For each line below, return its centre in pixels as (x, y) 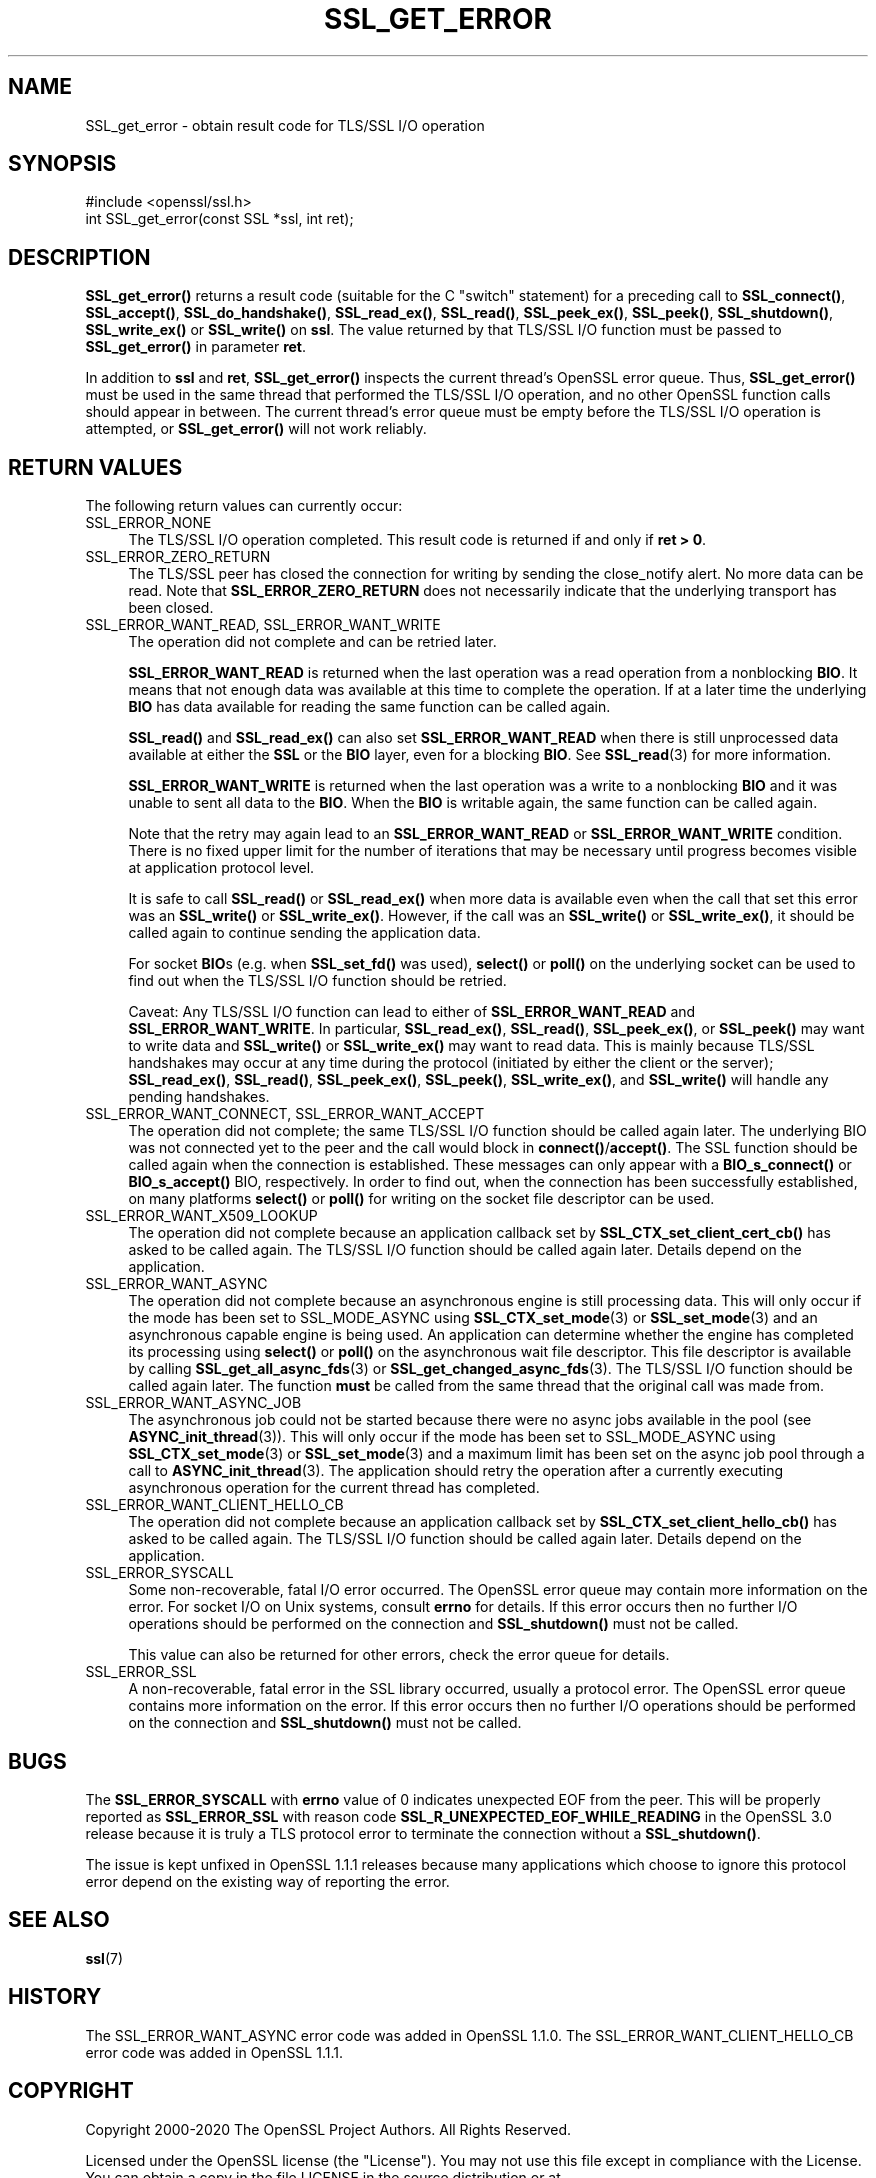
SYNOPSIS (62, 164)
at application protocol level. (221, 868)
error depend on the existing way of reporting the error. (267, 1881)
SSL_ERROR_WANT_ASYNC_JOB (193, 1403)
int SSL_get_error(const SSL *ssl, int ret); (219, 219)
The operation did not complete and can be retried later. (312, 642)
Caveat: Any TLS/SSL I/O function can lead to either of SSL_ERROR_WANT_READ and (412, 1012)
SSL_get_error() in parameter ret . (195, 347)
